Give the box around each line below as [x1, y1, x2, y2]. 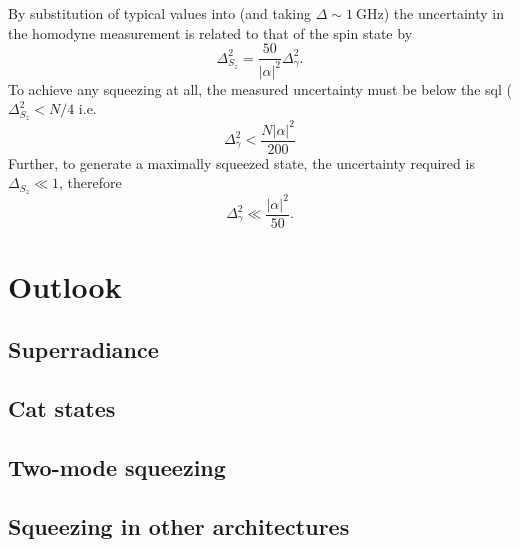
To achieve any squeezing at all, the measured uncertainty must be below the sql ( [8, 78, 512, 99]
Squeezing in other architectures [8, 510, 350, 541]
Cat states [8, 393, 116, 424]
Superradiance [8, 334, 159, 365]
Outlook [8, 265, 122, 306]
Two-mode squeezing [8, 451, 226, 482]
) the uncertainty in [383, 3, 504, 23]
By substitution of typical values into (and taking [8, 3, 312, 23]
